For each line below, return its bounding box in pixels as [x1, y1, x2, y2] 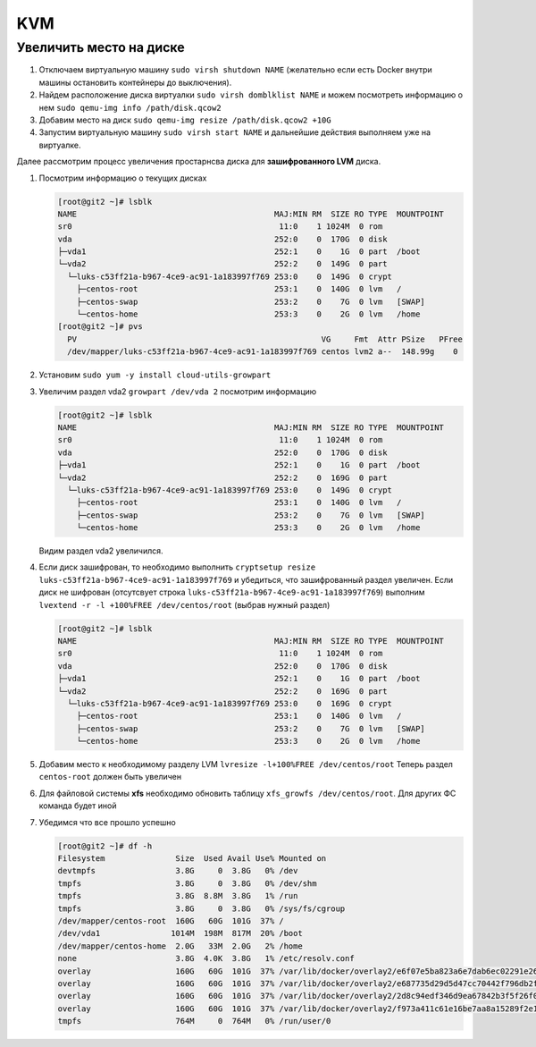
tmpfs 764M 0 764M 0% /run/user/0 [57, 1016, 331, 1026]
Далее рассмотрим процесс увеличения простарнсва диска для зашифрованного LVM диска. [16, 156, 381, 167]
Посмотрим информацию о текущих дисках [38, 173, 207, 183]
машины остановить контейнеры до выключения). [38, 77, 232, 88]
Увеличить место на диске [16, 39, 185, 55]
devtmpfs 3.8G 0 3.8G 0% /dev [57, 865, 298, 876]
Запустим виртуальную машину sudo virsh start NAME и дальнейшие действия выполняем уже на [38, 127, 431, 138]
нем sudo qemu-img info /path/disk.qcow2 [38, 102, 222, 113]
